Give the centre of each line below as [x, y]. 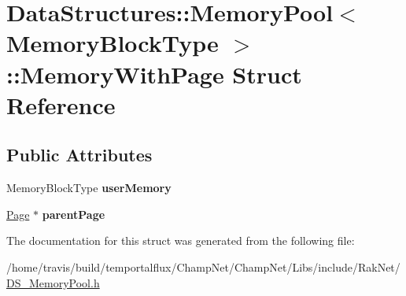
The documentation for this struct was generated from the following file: [181, 240]
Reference [61, 104]
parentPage [74, 214]
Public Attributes [79, 155]
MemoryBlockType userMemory [89, 188]
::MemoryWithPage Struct [154, 74]
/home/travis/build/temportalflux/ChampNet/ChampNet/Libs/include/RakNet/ [203, 266]
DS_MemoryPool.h [53, 282]
